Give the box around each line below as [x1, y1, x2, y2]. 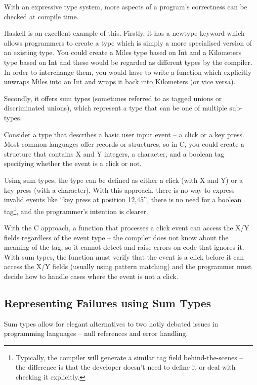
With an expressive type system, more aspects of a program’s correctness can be [4, 1, 248, 11]
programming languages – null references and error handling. [4, 328, 188, 338]
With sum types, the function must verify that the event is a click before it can [4, 251, 244, 262]
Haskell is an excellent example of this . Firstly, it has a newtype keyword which [4, 28, 245, 38]
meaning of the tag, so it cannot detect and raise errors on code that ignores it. [4, 242, 244, 252]
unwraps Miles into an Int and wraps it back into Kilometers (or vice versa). [4, 76, 236, 87]
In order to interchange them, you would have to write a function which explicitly [4, 66, 252, 77]
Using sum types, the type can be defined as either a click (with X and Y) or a [4, 174, 243, 185]
